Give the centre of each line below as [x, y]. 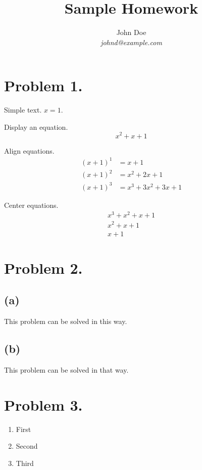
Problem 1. [43, 85]
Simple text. [23, 110]
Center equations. [31, 205]
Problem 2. [43, 267]
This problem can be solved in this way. [66, 321]
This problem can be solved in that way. [66, 369]
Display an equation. [36, 126]
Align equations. [29, 150]
